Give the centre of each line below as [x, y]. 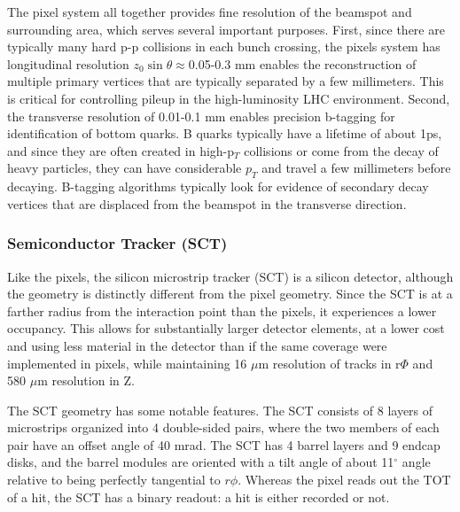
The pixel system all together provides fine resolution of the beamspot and [210, 12]
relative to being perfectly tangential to [114, 480]
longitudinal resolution [68, 63]
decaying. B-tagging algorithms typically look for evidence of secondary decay [218, 186]
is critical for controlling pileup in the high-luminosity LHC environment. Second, [229, 98]
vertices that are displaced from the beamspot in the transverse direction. [207, 203]
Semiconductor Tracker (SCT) [117, 243]
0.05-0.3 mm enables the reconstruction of [302, 63]
